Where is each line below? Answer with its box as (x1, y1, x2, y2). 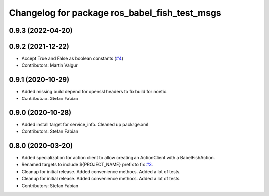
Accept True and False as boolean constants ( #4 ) (21, 55, 124, 62)
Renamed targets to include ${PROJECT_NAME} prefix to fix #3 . (21, 162, 153, 168)
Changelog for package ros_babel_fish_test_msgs (9, 7, 221, 18)
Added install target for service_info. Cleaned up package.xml (21, 121, 149, 127)
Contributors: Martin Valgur (21, 62, 78, 68)
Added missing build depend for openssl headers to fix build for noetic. (21, 89, 168, 95)
